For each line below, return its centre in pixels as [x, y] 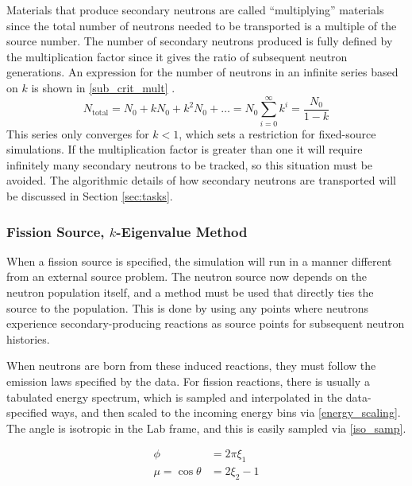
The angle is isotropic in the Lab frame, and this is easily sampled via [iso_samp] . [206, 428]
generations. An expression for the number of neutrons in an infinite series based [202, 72]
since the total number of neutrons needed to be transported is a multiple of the [202, 25]
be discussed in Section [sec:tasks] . [90, 196]
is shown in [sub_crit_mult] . [103, 87]
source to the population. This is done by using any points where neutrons [187, 307]
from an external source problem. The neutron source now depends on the [187, 276]
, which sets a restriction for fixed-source [277, 133]
